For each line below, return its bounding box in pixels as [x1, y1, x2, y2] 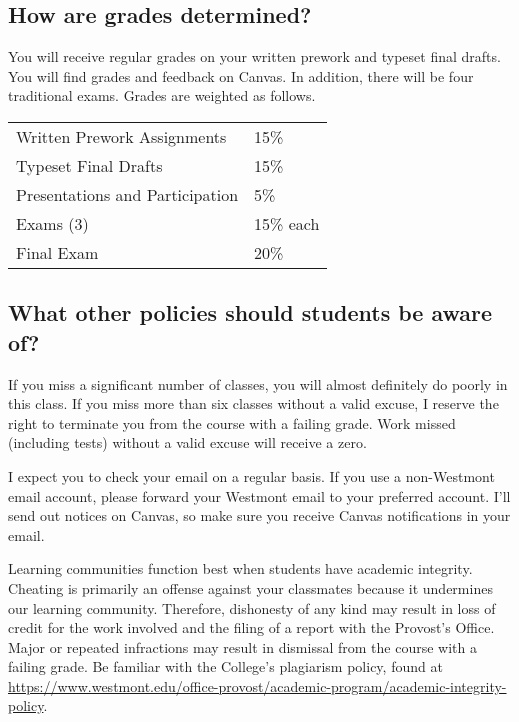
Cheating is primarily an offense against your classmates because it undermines [8, 577, 493, 598]
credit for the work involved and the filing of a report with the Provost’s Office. [8, 617, 495, 638]
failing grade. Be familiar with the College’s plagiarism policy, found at [8, 656, 443, 677]
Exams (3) [16, 211, 89, 235]
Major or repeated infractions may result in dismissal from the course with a [8, 636, 477, 657]
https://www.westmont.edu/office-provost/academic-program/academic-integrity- [8, 675, 507, 696]
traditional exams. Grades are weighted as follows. [8, 85, 316, 106]
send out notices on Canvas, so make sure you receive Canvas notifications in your [8, 505, 511, 526]
